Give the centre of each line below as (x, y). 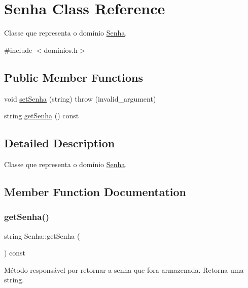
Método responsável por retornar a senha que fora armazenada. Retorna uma (124, 269)
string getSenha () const (42, 116)
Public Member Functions (74, 77)
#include (18, 50)
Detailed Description (60, 143)
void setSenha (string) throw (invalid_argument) (80, 98)
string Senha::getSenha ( (42, 235)
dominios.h (61, 50)
